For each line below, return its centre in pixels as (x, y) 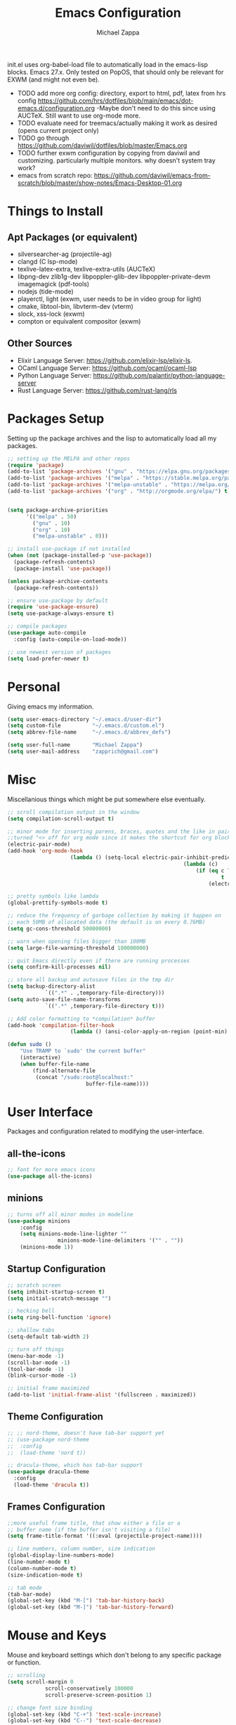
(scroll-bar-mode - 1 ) (39, 1363)
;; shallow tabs (31, 1330)
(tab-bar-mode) (29, 1594)
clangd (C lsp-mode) (47, 261)
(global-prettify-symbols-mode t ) (58, 903)
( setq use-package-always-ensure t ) (61, 613)
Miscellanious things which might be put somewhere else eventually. (106, 799)
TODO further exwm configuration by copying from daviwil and (109, 153)
